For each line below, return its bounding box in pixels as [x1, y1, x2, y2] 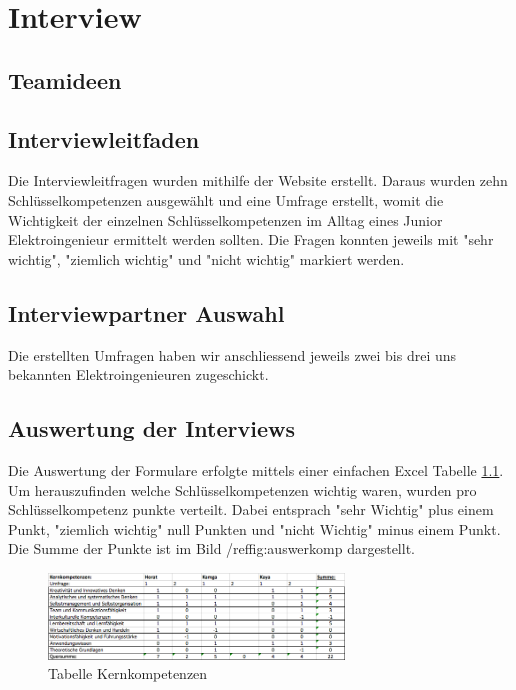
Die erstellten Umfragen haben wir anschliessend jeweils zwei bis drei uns [8, 344, 457, 365]
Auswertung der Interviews [8, 413, 295, 444]
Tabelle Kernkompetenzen [48, 663, 208, 684]
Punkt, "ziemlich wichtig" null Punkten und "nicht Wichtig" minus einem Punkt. [8, 518, 501, 539]
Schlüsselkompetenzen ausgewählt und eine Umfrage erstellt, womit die [8, 189, 444, 210]
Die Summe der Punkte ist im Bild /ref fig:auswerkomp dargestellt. [8, 538, 415, 559]
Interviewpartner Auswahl [8, 297, 285, 328]
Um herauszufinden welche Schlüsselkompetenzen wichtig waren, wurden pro [8, 479, 477, 500]
